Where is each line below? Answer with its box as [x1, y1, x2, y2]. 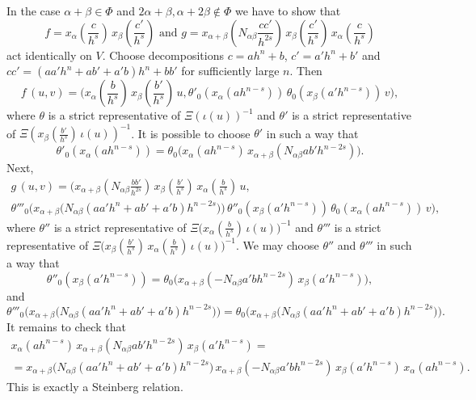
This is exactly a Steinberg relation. [6, 377, 183, 394]
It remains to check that [6, 318, 126, 335]
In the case [6, 2, 61, 19]
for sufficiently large [181, 62, 280, 79]
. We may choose [236, 236, 319, 253]
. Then [289, 62, 322, 79]
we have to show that [234, 2, 341, 19]
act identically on [6, 46, 92, 63]
